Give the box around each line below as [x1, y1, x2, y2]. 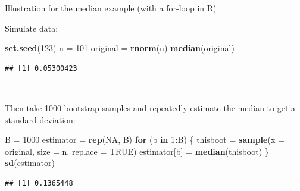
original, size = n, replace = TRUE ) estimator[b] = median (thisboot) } [5, 145, 269, 157]
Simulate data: [5, 21, 58, 34]
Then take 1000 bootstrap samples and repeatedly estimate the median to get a [5, 101, 296, 114]
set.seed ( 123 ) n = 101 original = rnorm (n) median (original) [5, 42, 235, 54]
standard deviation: [5, 113, 76, 126]
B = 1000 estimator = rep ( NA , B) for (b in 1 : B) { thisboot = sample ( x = [5, 133, 285, 146]
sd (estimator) [5, 156, 55, 169]
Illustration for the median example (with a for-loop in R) [5, 2, 217, 14]
